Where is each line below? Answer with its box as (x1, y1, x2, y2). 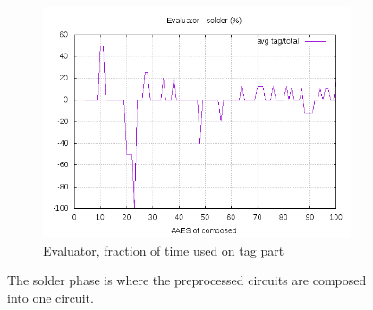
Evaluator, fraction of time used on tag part (43, 240, 284, 259)
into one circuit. (7, 288, 94, 306)
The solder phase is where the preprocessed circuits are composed (7, 271, 367, 289)
